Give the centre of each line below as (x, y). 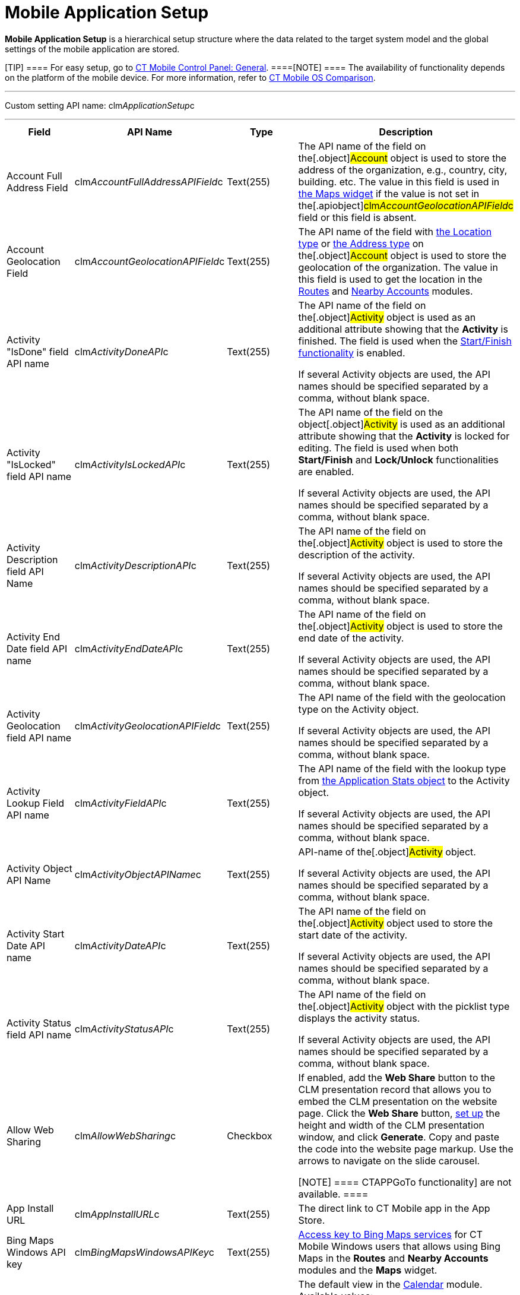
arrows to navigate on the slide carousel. (389, 1160)
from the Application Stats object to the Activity (404, 780)
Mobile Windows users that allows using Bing (399, 1246)
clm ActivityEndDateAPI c (129, 648)
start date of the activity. (353, 935)
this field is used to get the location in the (390, 279)
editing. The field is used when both (378, 448)
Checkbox (250, 1136)
